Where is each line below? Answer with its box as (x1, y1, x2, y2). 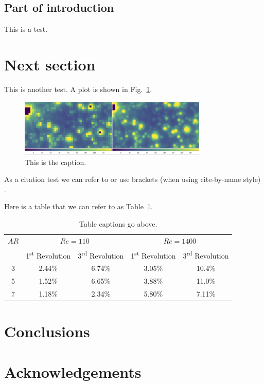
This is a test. (4, 24, 48, 34)
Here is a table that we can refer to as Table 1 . (4, 201, 153, 212)
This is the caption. (25, 156, 86, 167)
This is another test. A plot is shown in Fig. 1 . (4, 83, 152, 94)
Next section (4, 53, 96, 75)
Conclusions (4, 321, 90, 342)
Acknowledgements (4, 361, 142, 382)
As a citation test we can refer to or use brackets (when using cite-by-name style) (4, 174, 261, 185)
